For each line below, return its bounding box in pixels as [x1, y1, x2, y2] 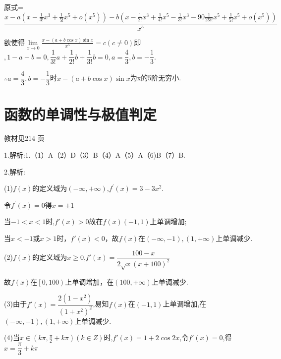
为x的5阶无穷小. [130, 72, 181, 83]
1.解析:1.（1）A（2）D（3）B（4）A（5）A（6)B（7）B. [4, 149, 185, 160]
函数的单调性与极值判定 [4, 104, 157, 124]
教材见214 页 [4, 133, 45, 143]
